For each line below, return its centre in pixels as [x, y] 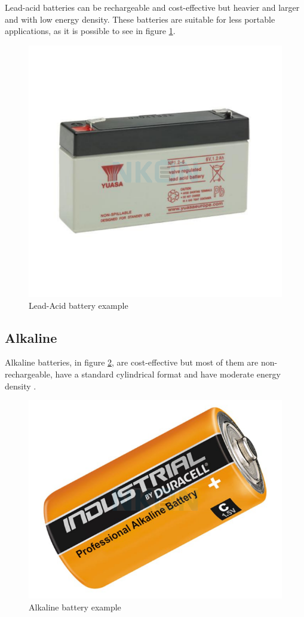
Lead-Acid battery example [79, 305]
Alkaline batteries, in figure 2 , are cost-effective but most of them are [132, 362]
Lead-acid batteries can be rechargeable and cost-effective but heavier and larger [152, 7]
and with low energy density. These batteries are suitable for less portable [140, 19]
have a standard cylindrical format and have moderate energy [168, 374]
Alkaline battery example [75, 607]
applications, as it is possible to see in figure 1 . [90, 31]
